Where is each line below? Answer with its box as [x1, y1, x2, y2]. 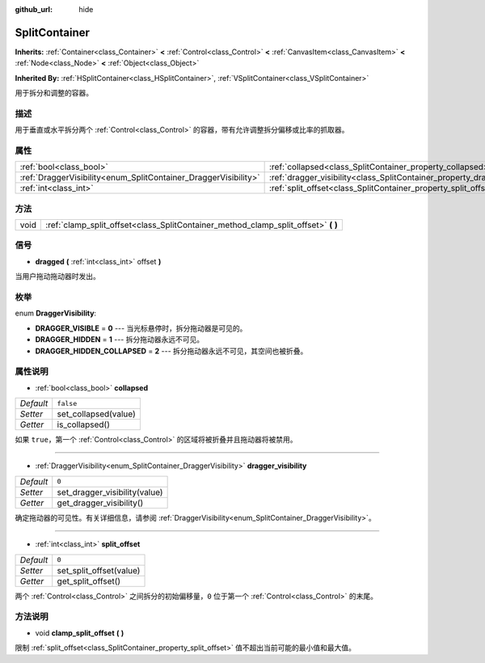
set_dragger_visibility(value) [57, 486, 163, 497]
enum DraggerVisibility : [15, 308, 97, 319]
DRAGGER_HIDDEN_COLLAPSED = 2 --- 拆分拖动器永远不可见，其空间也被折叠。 [35, 346, 308, 356]
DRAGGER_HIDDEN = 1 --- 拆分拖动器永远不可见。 [35, 335, 205, 344]
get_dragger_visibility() [57, 497, 144, 509]
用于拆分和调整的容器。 [15, 88, 93, 98]
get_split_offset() [57, 575, 121, 586]
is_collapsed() [57, 419, 111, 430]
